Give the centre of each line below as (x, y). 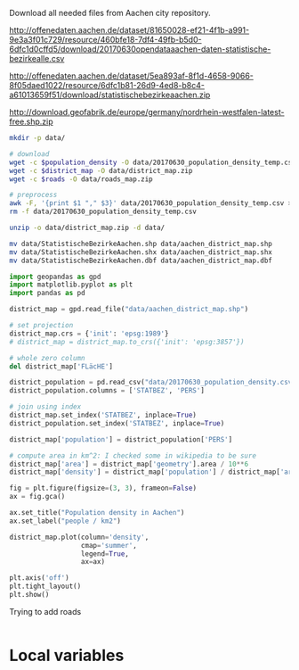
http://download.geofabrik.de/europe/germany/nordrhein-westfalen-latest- (147, 112)
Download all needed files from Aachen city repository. (110, 13)
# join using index (45, 407)
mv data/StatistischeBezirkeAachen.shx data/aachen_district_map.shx (141, 252)
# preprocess (33, 195)
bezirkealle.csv (37, 58)
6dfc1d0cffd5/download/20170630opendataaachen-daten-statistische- (140, 49)
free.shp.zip (31, 121)
